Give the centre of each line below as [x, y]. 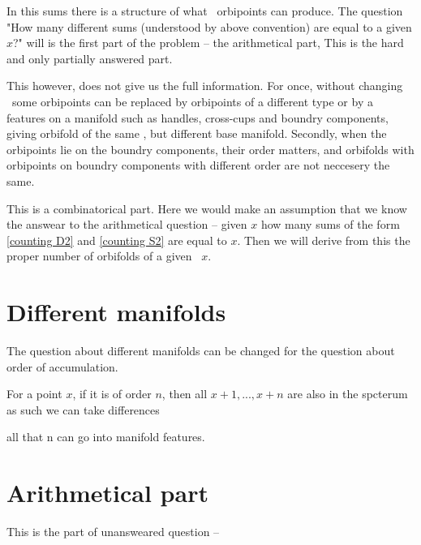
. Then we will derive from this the [324, 240]
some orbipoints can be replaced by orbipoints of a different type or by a [192, 101]
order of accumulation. [62, 366]
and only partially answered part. [90, 58]
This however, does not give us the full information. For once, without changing [205, 86]
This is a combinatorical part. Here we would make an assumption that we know [207, 208]
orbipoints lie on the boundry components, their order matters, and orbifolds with [210, 149]
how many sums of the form [330, 224]
